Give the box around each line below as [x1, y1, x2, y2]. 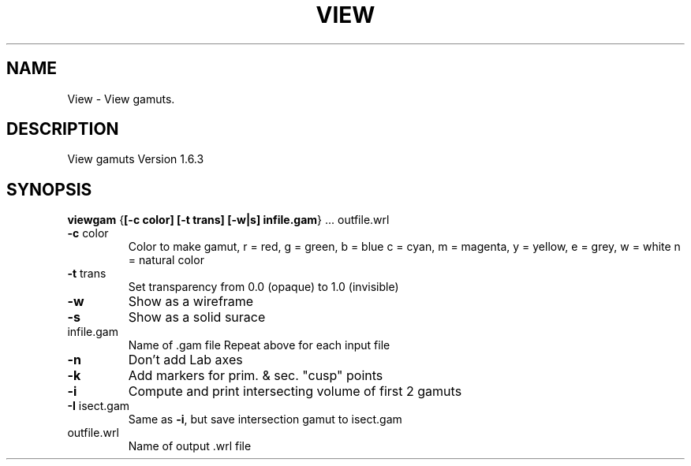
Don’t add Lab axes [128, 352, 243, 368]
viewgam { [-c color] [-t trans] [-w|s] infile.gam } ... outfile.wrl [67, 213, 390, 227]
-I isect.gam [67, 399, 130, 413]
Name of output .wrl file [128, 439, 252, 453]
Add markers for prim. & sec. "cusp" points [128, 367, 383, 384]
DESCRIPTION [6, 119, 119, 140]
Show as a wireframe [128, 293, 254, 310]
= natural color [128, 253, 204, 267]
